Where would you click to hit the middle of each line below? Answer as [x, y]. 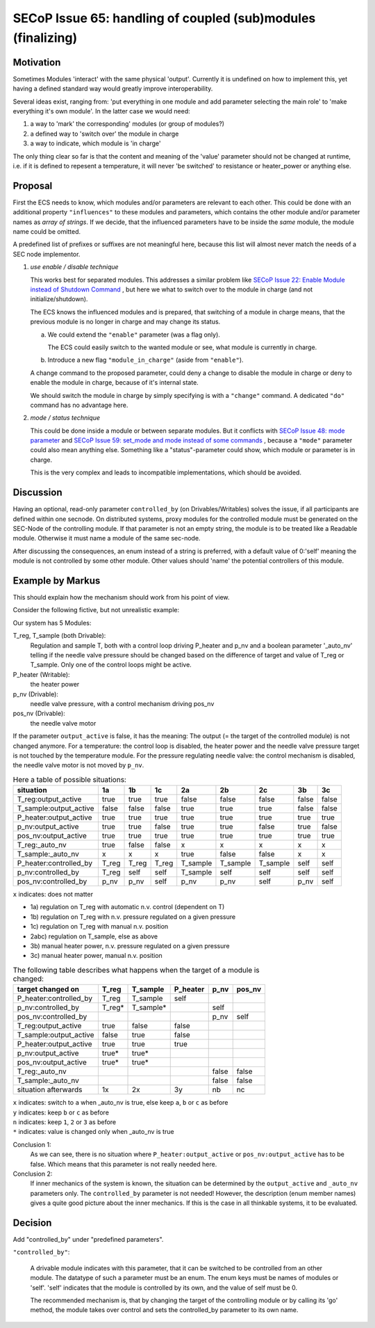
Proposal [33, 185]
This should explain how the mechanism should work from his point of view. [121, 598]
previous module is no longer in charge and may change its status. [125, 322]
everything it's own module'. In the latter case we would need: [101, 111]
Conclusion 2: [33, 1174]
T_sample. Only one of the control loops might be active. [111, 665]
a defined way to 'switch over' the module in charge [105, 134]
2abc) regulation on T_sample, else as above [94, 936]
